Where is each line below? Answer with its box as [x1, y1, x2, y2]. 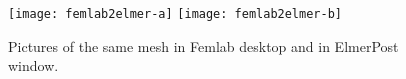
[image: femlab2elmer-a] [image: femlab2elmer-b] [8, 7, 342, 21]
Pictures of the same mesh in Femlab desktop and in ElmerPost [8, 35, 399, 56]
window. [8, 55, 59, 76]
